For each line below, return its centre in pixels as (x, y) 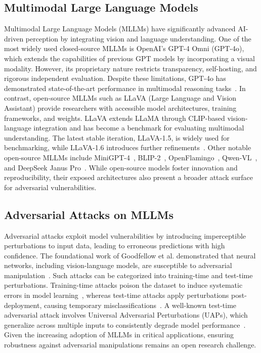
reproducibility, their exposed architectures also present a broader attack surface (128, 177)
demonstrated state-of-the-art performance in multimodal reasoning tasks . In (125, 88)
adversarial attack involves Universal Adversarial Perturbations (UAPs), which (126, 315)
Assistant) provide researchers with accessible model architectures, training (120, 107)
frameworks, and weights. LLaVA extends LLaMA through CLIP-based (115, 118)
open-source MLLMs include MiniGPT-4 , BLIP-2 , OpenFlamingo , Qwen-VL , (131, 157)
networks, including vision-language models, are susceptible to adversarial (118, 265)
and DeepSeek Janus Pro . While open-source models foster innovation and (121, 167)
